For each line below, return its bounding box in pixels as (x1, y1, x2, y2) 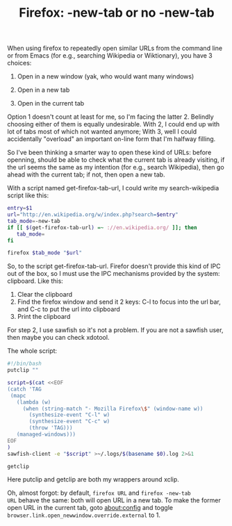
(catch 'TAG (7, 386, 42, 393)
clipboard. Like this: (7, 277, 64, 286)
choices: (7, 59, 32, 67)
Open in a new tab (17, 85, 70, 94)
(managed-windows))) (16, 431, 76, 438)
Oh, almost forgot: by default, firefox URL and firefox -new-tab (7, 488, 191, 498)
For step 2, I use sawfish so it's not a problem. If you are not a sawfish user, (7, 326, 224, 334)
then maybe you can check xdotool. (7, 334, 110, 342)
